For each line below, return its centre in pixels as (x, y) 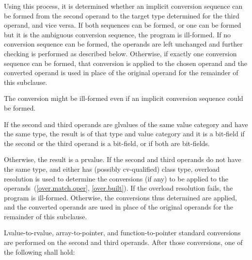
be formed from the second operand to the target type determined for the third (122, 15)
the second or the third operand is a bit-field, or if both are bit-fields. (107, 143)
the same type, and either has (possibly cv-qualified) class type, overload (112, 169)
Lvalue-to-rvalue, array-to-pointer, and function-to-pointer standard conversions (122, 233)
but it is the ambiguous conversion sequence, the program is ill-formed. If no (117, 34)
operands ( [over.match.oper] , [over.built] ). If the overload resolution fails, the (118, 188)
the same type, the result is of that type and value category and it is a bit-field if (124, 134)
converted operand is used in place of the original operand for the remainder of (121, 73)
